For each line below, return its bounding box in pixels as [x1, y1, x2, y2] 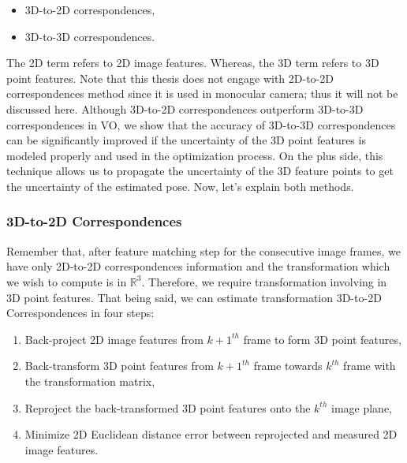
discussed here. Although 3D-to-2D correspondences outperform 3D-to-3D [6, 100, 364, 117]
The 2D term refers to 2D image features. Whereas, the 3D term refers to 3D [6, 54, 379, 71]
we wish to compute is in [6, 273, 127, 289]
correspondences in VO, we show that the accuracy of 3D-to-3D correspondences [6, 116, 396, 133]
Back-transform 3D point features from [24, 357, 214, 374]
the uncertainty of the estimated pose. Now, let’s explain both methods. [6, 177, 354, 194]
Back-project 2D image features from [24, 330, 203, 347]
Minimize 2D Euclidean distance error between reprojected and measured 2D [24, 426, 398, 442]
